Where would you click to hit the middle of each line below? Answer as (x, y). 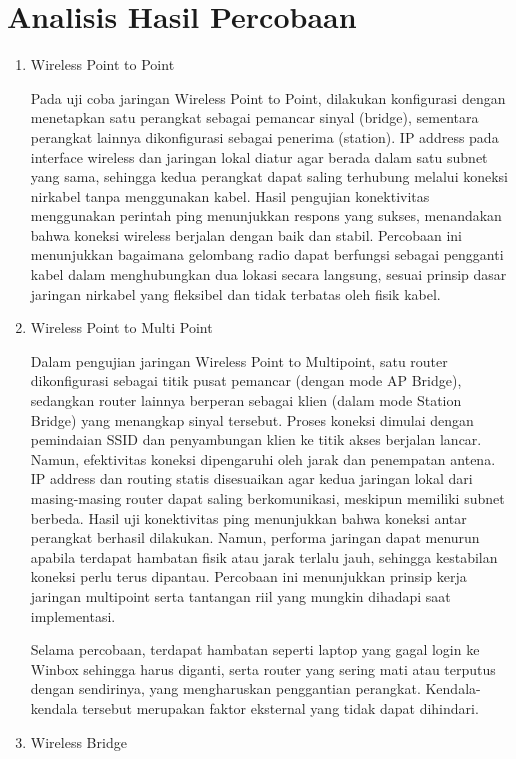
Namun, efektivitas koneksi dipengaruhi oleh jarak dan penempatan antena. (263, 458)
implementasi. (73, 615)
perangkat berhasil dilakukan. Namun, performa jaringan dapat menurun (255, 537)
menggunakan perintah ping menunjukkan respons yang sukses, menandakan (266, 215)
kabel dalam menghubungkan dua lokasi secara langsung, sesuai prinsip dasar (268, 274)
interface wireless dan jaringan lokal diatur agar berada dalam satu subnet (259, 156)
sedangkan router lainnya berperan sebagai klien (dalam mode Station (246, 400)
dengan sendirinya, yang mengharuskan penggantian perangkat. (225, 688)
